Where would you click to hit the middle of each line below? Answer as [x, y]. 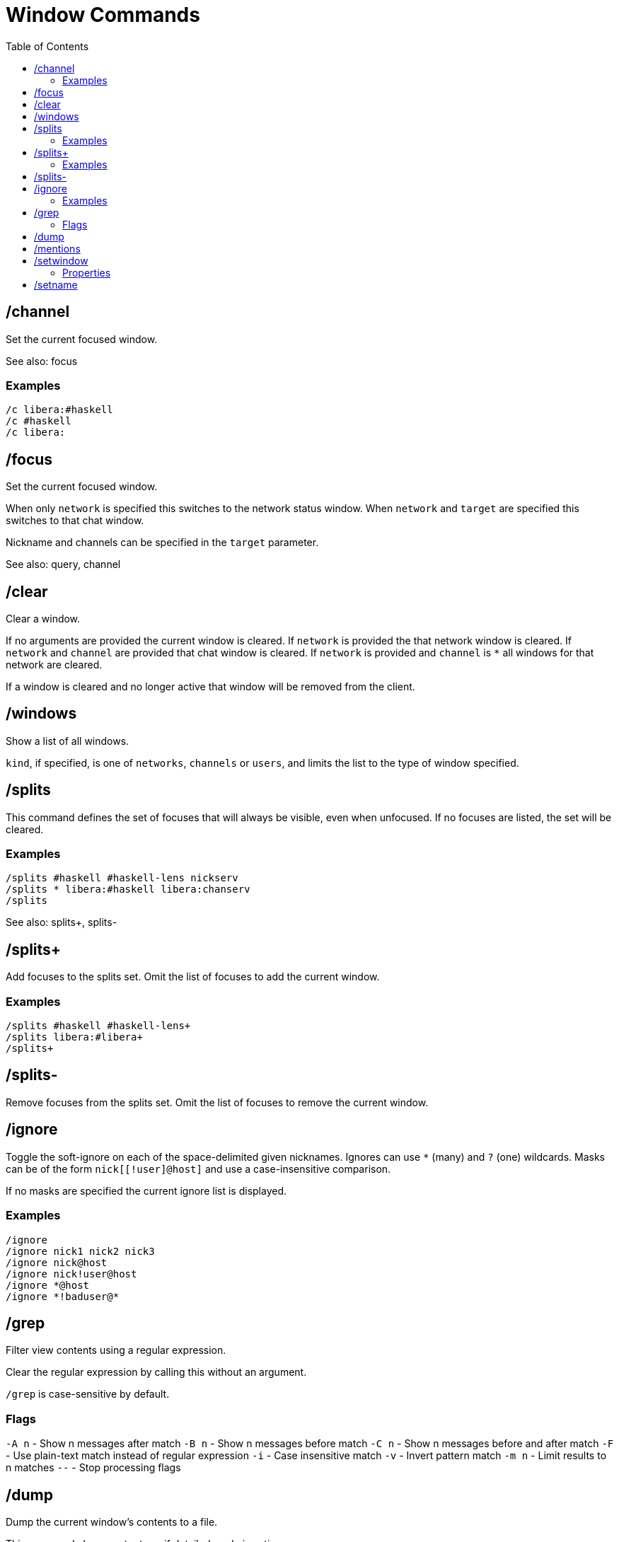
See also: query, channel [63, 564]
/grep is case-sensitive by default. [88, 1394]
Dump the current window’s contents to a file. [112, 1521]
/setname [56, 284]
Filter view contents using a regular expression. [116, 1350]
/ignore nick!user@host [71, 1274]
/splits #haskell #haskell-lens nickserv [122, 878]
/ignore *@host [48, 1285]
